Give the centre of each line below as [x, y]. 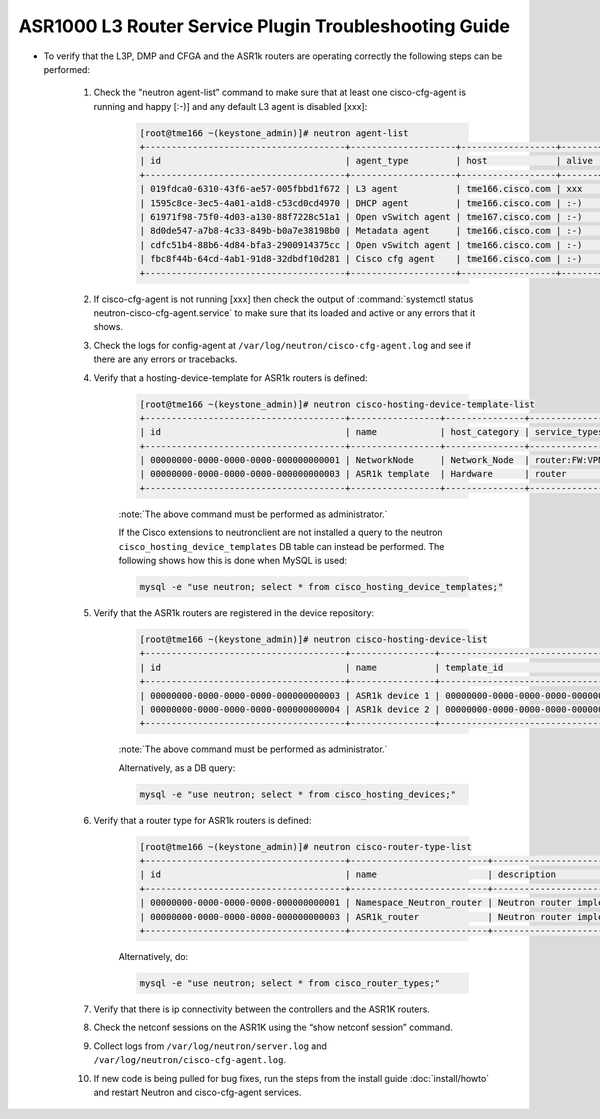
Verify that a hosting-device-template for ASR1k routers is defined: [231, 377]
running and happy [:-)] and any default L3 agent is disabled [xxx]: [230, 106]
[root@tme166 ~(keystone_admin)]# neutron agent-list [274, 133]
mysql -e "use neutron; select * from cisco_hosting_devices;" [298, 794]
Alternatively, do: [153, 956]
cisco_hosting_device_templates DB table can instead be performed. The [281, 546]
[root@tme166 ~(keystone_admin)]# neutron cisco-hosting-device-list [313, 639]
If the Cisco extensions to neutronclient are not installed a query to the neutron [281, 532]
